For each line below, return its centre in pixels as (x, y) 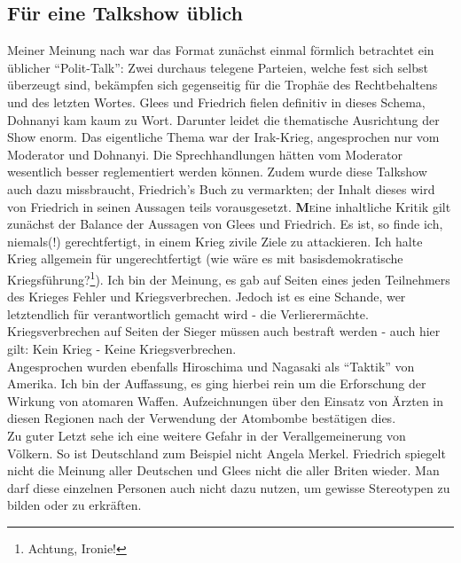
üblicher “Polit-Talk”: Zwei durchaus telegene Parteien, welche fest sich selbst (218, 67)
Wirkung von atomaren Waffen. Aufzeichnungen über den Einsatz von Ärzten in (226, 400)
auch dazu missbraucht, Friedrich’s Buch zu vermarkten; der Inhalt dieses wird (221, 188)
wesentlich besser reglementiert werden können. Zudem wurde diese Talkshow (217, 172)
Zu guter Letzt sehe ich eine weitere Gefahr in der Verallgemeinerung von (207, 435)
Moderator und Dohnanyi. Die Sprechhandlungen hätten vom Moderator (205, 154)
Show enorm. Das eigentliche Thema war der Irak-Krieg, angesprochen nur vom (223, 137)
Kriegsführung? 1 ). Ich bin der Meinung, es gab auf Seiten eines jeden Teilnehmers (229, 278)
